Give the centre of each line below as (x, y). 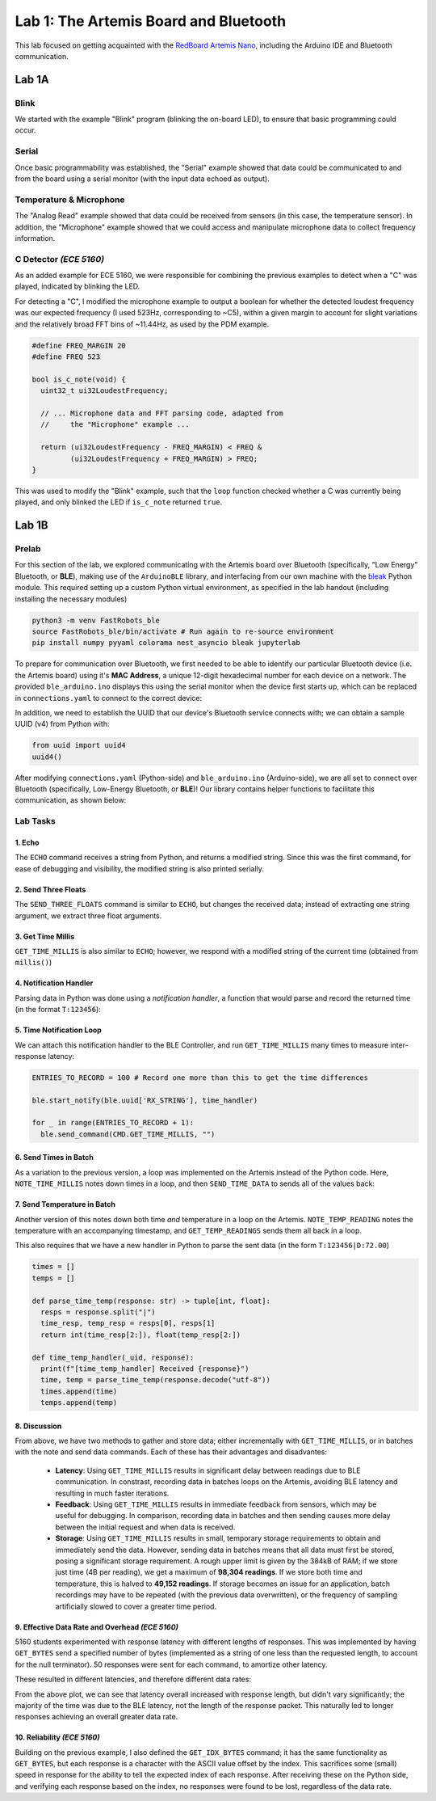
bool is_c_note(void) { (79, 379)
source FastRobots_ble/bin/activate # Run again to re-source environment (183, 632)
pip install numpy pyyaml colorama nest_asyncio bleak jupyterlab (166, 643)
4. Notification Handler (54, 983)
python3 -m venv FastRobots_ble (96, 620)
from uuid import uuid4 (79, 745)
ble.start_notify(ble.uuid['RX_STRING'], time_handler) (145, 1100)
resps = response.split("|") (99, 1312)
